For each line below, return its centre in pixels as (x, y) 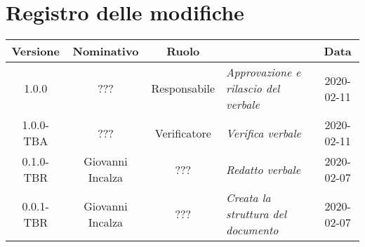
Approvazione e (264, 72)
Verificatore (183, 133)
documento (252, 230)
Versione (36, 51)
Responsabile (183, 88)
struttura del (256, 214)
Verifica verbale (264, 133)
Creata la (248, 198)
